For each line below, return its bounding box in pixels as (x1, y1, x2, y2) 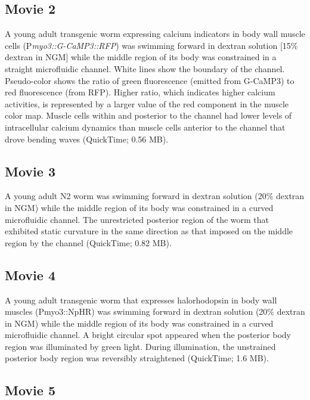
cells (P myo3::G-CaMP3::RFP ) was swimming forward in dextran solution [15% (5, 39, 298, 51)
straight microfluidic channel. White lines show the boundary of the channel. (5, 62, 285, 75)
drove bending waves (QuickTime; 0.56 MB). (5, 132, 169, 145)
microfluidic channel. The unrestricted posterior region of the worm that (5, 213, 269, 225)
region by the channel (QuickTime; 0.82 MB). (5, 236, 172, 249)
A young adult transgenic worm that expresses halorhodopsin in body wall (5, 293, 277, 306)
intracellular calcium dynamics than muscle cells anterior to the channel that (5, 120, 286, 133)
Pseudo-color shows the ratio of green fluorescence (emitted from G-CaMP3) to (5, 74, 294, 86)
